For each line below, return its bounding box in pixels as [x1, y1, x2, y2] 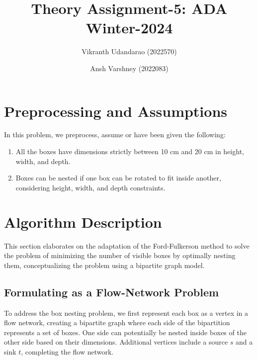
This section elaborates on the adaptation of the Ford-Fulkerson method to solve [4, 240, 250, 251]
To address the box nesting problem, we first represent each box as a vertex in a [4, 307, 249, 318]
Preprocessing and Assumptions [4, 100, 228, 121]
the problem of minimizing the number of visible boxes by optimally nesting [4, 250, 236, 261]
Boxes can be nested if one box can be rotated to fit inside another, [15, 173, 221, 183]
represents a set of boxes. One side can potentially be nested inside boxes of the [4, 327, 247, 337]
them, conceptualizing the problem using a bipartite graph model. [4, 260, 205, 270]
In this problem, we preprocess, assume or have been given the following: [4, 129, 226, 140]
